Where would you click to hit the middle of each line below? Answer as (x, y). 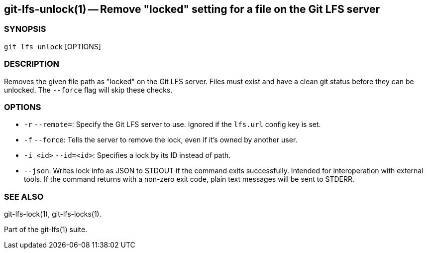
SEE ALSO (24, 196)
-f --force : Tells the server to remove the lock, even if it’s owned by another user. (161, 140)
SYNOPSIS (25, 29)
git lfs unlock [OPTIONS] (53, 46)
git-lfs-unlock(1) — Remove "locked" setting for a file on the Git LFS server (192, 9)
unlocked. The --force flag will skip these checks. (88, 90)
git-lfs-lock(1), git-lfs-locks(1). (53, 214)
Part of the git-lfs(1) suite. (46, 230)
